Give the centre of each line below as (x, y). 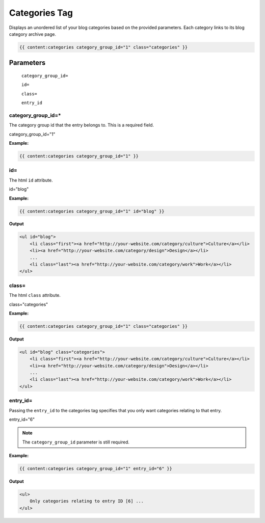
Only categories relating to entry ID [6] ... (87, 501)
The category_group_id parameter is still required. (76, 442)
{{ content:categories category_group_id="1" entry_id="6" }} (96, 469)
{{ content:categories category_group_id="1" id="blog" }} (92, 211)
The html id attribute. (31, 180)
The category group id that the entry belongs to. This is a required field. (81, 125)
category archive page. (33, 34)
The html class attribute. (35, 295)
